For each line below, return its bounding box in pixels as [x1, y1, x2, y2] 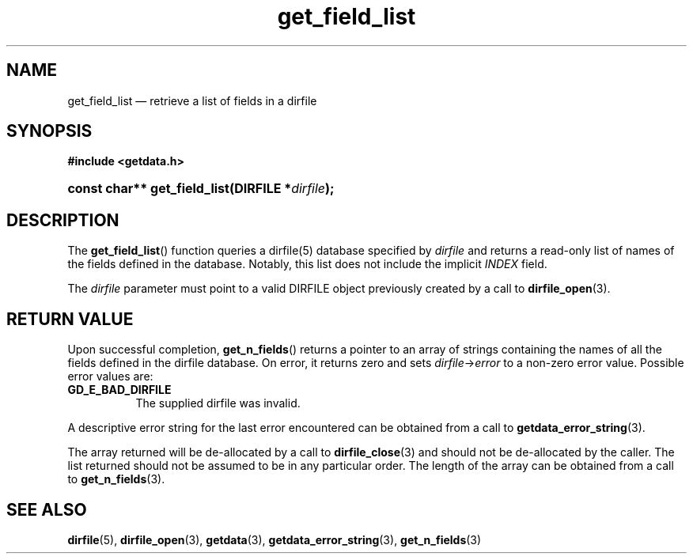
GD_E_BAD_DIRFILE [67, 383, 172, 397]
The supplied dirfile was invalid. [135, 396, 301, 411]
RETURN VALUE [6, 308, 134, 329]
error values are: [67, 369, 153, 384]
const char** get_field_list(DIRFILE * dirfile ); [67, 180, 335, 197]
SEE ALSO [6, 499, 87, 520]
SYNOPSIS [6, 121, 93, 142]
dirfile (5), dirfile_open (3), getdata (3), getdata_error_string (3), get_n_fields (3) [67, 532, 482, 547]
